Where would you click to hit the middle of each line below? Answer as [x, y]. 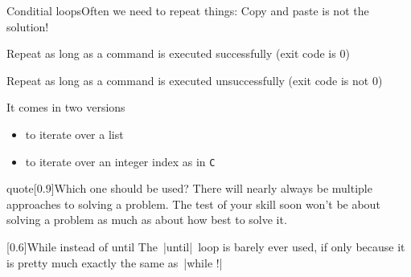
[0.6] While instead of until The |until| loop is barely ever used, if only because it [206, 246]
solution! [28, 26]
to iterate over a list [74, 134]
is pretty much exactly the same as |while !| [115, 262]
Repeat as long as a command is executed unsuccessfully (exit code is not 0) [195, 80]
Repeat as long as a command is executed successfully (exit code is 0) [178, 53]
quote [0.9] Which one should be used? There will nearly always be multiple [189, 188]
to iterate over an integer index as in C [120, 161]
